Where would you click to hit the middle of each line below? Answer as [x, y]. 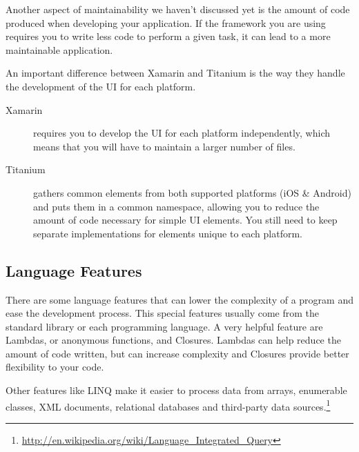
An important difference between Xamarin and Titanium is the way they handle [175, 73]
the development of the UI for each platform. [101, 86]
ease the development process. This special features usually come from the [163, 313]
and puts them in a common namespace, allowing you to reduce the [176, 206]
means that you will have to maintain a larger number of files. [164, 146]
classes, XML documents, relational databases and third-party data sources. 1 [168, 405]
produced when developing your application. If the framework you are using [166, 22]
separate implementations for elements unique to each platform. [168, 233]
